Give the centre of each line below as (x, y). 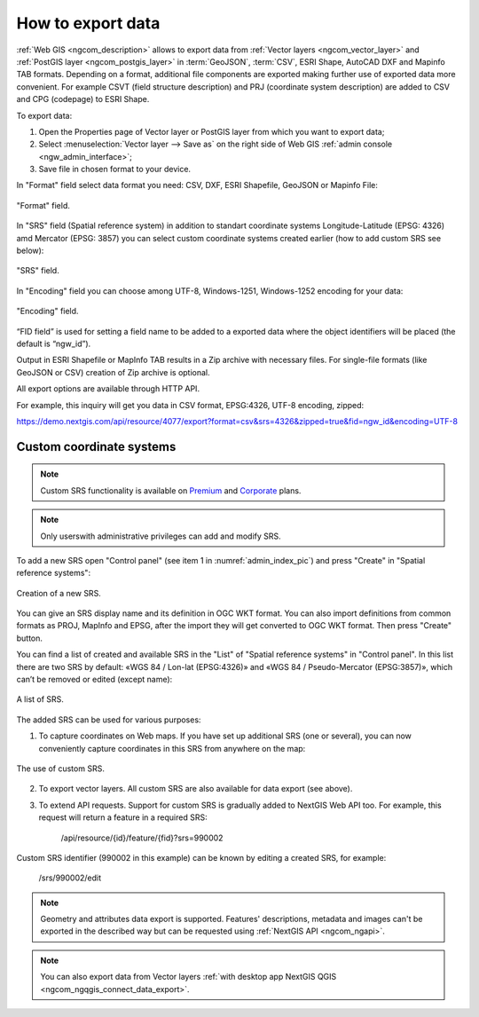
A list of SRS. (40, 699)
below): (30, 251)
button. (30, 638)
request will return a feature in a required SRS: (123, 817)
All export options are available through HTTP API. (108, 389)
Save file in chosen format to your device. (114, 169)
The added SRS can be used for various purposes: (109, 720)
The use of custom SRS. (61, 769)
